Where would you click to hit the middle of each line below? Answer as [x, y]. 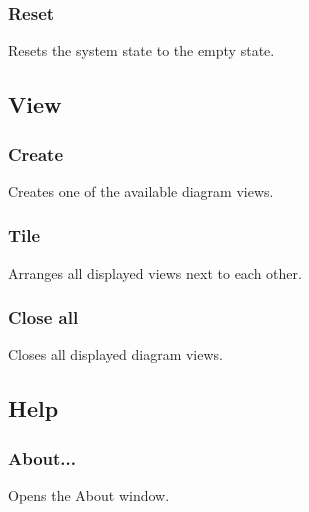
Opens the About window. [89, 495]
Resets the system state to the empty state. [141, 50]
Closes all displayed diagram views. [115, 354]
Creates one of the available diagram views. [141, 190]
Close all [43, 317]
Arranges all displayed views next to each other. [155, 272]
